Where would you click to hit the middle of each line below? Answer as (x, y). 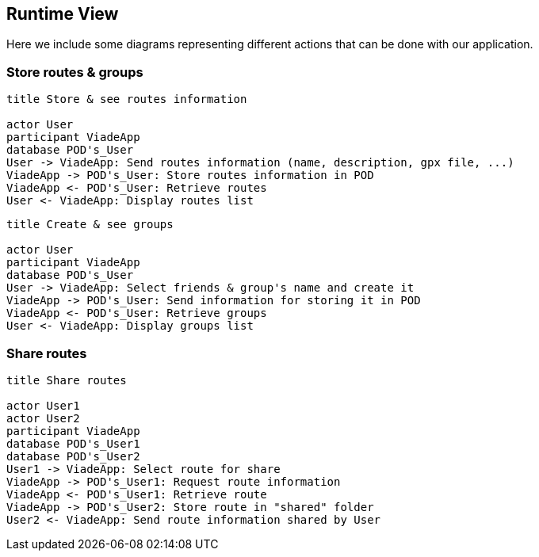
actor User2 (43, 418)
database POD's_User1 (73, 443)
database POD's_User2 (73, 456)
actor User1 (43, 405)
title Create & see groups (90, 225)
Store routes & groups (75, 72)
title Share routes (67, 380)
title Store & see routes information (127, 99)
